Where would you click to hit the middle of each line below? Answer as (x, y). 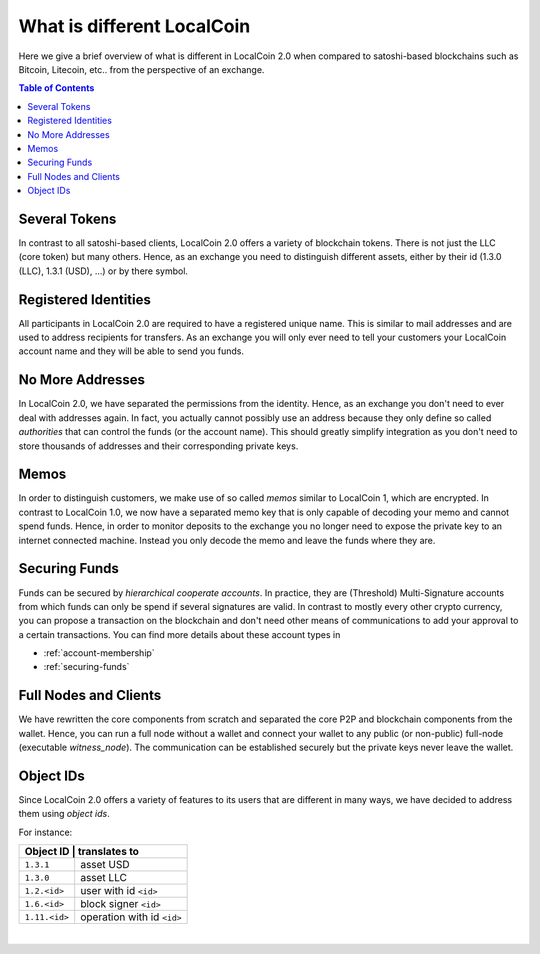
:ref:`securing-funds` (86, 667)
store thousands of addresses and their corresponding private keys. (158, 446)
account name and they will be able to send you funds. (131, 351)
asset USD (105, 865)
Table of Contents (56, 88)
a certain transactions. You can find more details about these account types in (179, 634)
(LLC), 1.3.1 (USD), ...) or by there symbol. (103, 271)
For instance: (45, 832)
